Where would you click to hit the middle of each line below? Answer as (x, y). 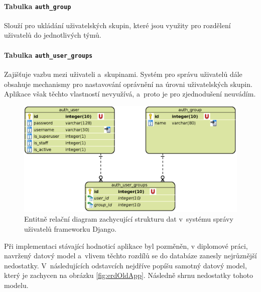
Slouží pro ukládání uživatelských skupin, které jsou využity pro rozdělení (117, 25)
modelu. (16, 285)
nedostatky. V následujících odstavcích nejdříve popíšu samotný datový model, (125, 265)
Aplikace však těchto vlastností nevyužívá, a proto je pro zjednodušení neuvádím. (130, 94)
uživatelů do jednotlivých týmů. (53, 35)
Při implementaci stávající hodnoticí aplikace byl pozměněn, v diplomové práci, (126, 246)
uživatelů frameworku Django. (70, 229)
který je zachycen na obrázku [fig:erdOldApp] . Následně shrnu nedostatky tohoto (128, 275)
